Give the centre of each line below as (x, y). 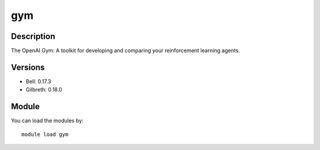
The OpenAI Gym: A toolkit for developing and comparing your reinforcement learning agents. (125, 51)
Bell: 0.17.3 (39, 81)
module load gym (45, 134)
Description (33, 36)
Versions (28, 67)
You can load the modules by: (47, 120)
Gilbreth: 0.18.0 (44, 90)
